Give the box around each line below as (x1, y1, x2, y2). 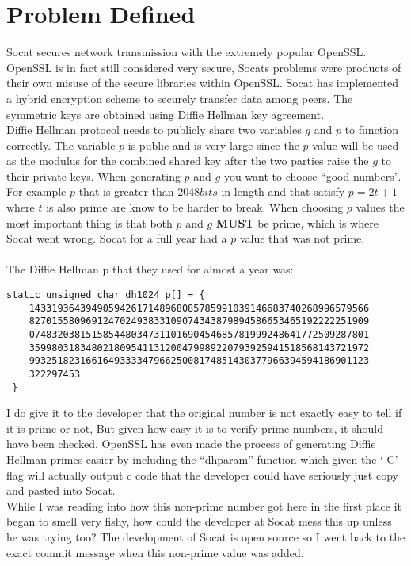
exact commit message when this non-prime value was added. (6, 544, 304, 560)
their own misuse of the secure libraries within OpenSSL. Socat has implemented (6, 75, 399, 91)
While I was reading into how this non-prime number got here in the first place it (6, 497, 401, 514)
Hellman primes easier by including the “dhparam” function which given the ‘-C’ (6, 451, 398, 468)
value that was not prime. (239, 230, 365, 247)
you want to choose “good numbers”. (223, 167, 401, 184)
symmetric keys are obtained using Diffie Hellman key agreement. (6, 105, 325, 122)
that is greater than (78, 183, 174, 200)
